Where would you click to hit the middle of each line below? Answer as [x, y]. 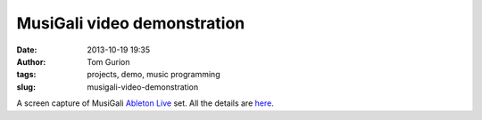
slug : [26, 87]
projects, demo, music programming [154, 75]
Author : [31, 61]
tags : [26, 75]
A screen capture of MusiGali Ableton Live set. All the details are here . [145, 103]
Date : [27, 50]
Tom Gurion [108, 61]
